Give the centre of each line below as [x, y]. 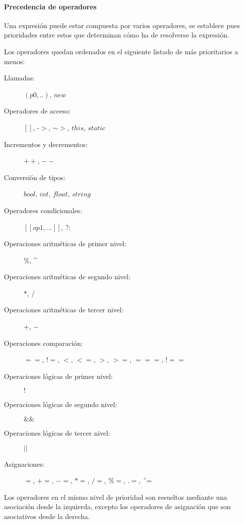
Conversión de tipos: [35, 177]
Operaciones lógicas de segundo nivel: [61, 404]
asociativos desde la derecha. [47, 516]
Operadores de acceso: [37, 111]
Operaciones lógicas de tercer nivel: [57, 433]
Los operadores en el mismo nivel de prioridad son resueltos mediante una [116, 497]
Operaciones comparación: [43, 343]
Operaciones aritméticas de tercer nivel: [64, 310]
